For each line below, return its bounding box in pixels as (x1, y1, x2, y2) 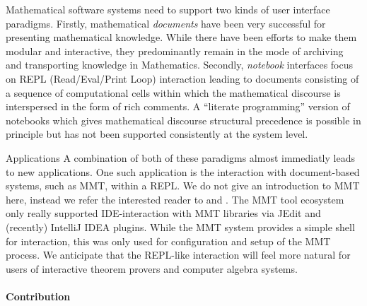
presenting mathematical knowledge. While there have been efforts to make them (6, 30, 357, 45)
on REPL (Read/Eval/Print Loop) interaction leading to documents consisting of (6, 71, 359, 86)
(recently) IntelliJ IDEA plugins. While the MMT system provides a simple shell (6, 219, 355, 234)
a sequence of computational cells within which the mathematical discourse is (6, 85, 341, 100)
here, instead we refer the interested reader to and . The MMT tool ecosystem (6, 192, 344, 206)
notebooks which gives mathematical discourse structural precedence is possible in (6, 112, 361, 127)
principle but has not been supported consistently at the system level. (6, 126, 308, 141)
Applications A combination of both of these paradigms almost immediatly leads (6, 150, 355, 165)
